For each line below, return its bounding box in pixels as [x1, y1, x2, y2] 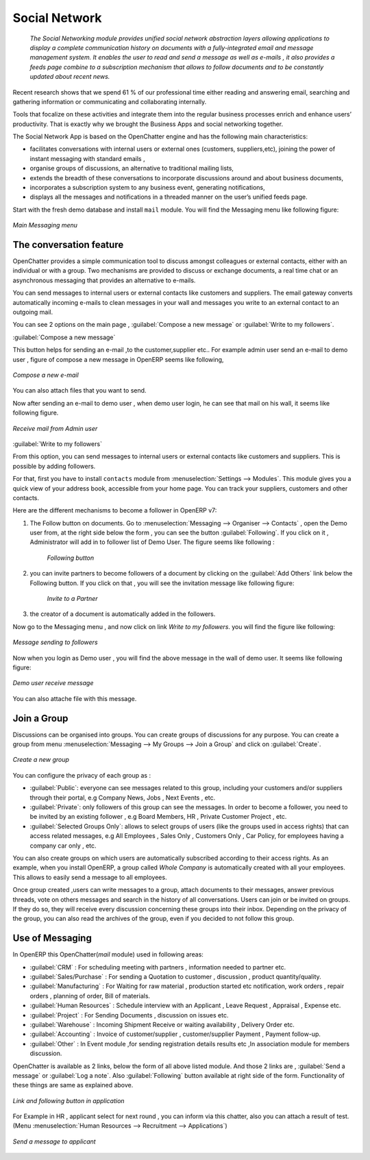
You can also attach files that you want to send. [12, 386, 147, 395]
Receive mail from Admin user [12, 424, 98, 432]
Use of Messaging [12, 933, 92, 944]
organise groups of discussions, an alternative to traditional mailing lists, [29, 164, 234, 173]
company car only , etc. [29, 841, 97, 850]
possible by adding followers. [12, 462, 96, 470]
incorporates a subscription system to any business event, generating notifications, [29, 184, 265, 192]
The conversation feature [12, 239, 124, 250]
